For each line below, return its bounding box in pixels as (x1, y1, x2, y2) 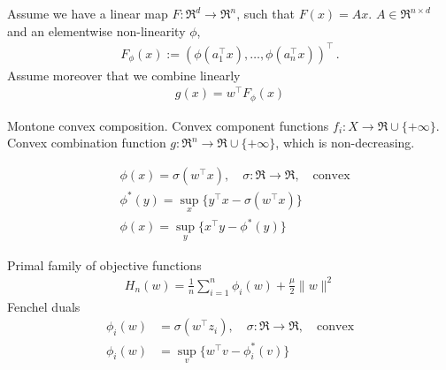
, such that (236, 4, 295, 22)
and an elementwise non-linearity (7, 21, 186, 40)
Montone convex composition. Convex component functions (7, 116, 329, 134)
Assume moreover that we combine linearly (7, 65, 241, 84)
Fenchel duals (7, 297, 81, 315)
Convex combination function (7, 133, 166, 152)
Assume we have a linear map (7, 4, 168, 22)
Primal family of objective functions (7, 255, 202, 274)
